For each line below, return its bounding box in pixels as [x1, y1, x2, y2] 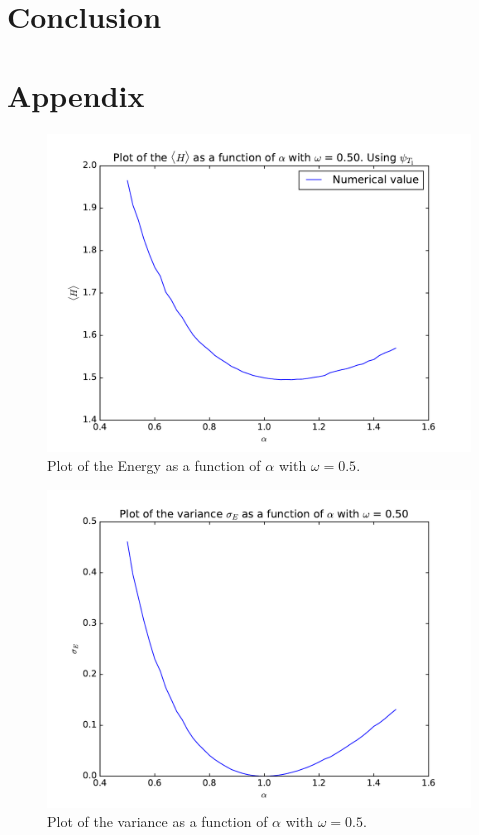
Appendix [7, 74, 145, 115]
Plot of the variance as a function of [47, 811, 268, 832]
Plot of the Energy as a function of [47, 455, 261, 476]
